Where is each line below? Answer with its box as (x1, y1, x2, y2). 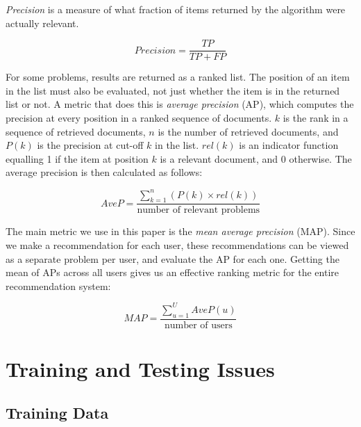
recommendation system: (6, 278, 111, 293)
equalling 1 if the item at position (6, 151, 149, 166)
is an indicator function (239, 138, 339, 152)
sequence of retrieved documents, (6, 124, 146, 138)
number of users (164, 320, 233, 330)
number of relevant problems (137, 205, 260, 216)
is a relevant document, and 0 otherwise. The (160, 151, 352, 166)
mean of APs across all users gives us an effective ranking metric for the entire (6, 265, 339, 280)
